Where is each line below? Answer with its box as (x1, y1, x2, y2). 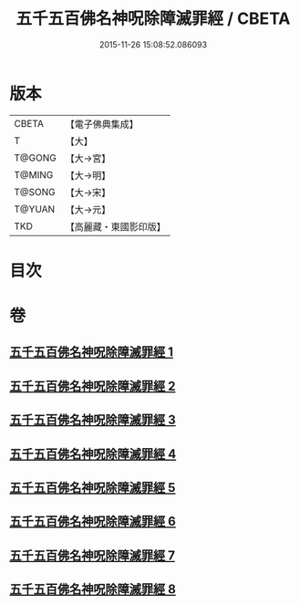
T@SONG (14, 185, 57, 198)
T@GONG (14, 151, 57, 164)
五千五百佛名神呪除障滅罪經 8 (9, 581, 176, 598)
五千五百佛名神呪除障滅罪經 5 (9, 480, 176, 495)
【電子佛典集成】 (65, 118, 139, 130)
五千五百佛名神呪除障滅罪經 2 (9, 378, 176, 393)
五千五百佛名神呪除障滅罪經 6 (9, 514, 176, 529)
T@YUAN (14, 203, 56, 215)
